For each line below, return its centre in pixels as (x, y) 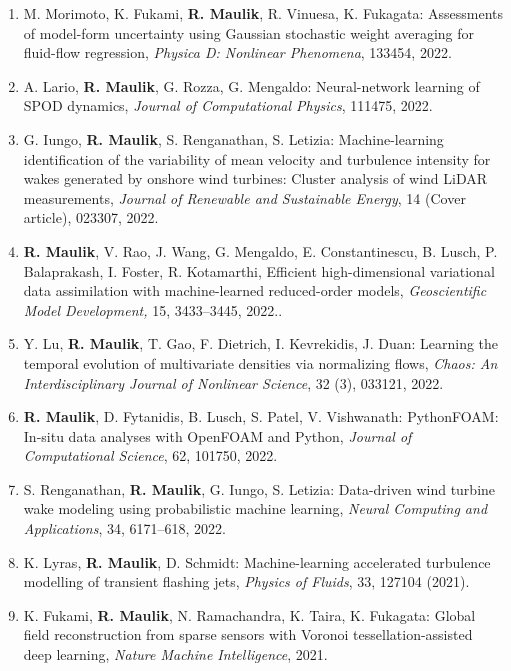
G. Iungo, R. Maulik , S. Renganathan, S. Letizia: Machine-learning (233, 138)
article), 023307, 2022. (91, 217)
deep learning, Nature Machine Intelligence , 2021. (175, 654)
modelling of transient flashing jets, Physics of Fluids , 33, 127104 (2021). (246, 581)
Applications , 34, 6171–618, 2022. (124, 528)
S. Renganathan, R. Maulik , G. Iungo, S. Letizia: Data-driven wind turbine (259, 488)
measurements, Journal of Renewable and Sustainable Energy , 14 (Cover (244, 197)
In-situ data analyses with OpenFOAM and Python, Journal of (217, 435)
